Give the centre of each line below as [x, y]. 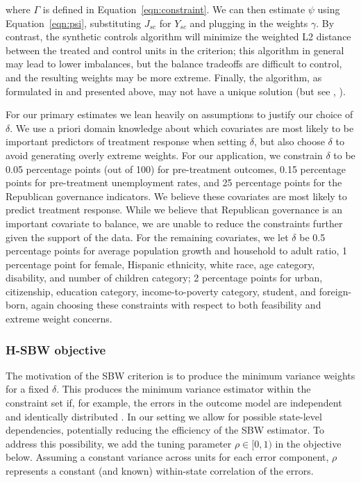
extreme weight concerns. [59, 319]
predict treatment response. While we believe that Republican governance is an [174, 210]
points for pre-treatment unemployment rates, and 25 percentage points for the [174, 182]
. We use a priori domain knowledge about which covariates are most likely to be [182, 128]
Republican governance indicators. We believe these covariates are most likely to [176, 196]
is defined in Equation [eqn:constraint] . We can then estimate [174, 9]
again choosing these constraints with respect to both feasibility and [176, 305]
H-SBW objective [56, 349]
